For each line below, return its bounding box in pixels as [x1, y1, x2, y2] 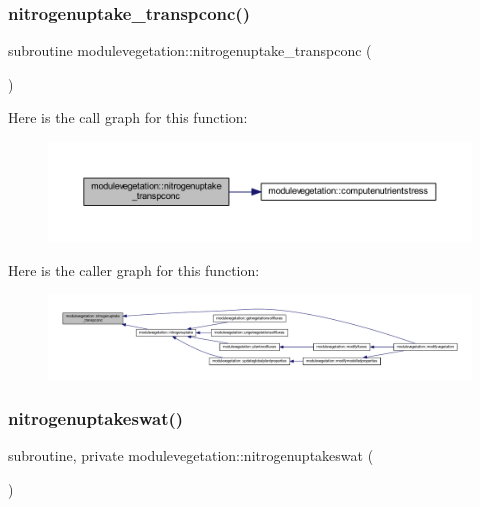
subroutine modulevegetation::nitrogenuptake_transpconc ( [8, 40, 372, 61]
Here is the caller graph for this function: [8, 259, 260, 280]
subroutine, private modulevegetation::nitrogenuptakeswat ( [8, 445, 374, 466]
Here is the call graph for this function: [8, 107, 248, 128]
